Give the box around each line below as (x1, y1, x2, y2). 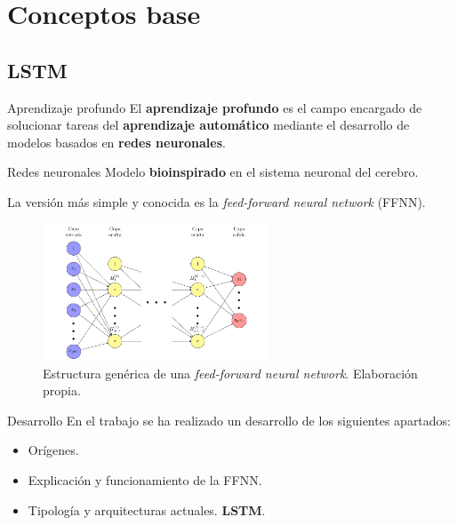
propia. (43, 381, 81, 400)
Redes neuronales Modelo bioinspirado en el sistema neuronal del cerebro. (7, 163, 419, 181)
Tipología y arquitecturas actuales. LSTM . (28, 500, 266, 519)
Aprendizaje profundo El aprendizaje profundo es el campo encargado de (7, 98, 422, 116)
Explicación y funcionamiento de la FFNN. (28, 470, 262, 489)
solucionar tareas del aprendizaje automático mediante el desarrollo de (7, 115, 410, 134)
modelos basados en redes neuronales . (7, 132, 226, 151)
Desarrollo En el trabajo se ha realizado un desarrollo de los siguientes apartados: (7, 410, 452, 429)
